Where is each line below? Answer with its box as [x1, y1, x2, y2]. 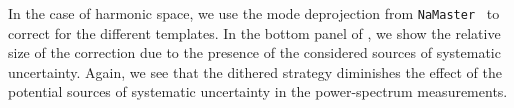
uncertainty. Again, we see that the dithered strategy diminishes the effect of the [8, 61, 502, 82]
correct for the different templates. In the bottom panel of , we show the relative [8, 22, 501, 43]
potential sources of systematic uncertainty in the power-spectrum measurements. [8, 81, 508, 102]
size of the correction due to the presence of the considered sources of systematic [8, 42, 501, 63]
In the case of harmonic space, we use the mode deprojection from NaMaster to [8, 3, 500, 23]
